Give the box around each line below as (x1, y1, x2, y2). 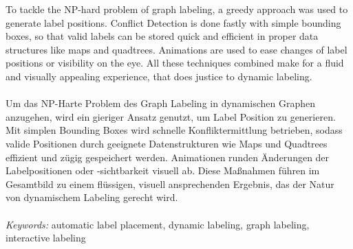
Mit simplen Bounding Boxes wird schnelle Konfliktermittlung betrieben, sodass (6, 123, 343, 137)
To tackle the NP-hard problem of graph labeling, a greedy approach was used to (6, 2, 348, 16)
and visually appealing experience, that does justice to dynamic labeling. (6, 69, 312, 83)
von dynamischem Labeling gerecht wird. (6, 190, 178, 204)
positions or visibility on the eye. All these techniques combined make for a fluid (6, 56, 344, 70)
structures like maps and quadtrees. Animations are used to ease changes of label (6, 42, 347, 56)
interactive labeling (6, 230, 86, 245)
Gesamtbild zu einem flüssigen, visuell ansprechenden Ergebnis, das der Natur (6, 176, 334, 191)
